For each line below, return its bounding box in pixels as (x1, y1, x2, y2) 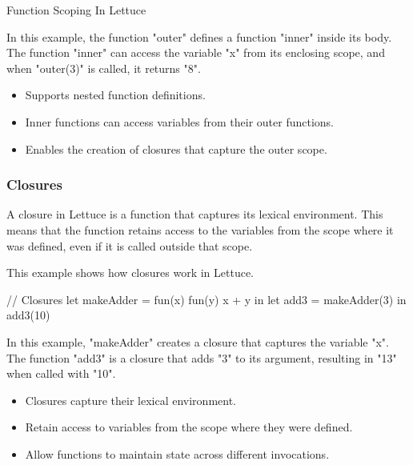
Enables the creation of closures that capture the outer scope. (25, 140, 327, 157)
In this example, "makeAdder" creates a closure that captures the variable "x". (6, 333, 389, 350)
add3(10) (6, 307, 50, 323)
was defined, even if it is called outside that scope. (6, 237, 253, 254)
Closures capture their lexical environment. (25, 391, 236, 408)
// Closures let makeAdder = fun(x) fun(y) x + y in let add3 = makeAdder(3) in (6, 291, 407, 307)
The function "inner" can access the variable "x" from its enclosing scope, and (6, 44, 385, 61)
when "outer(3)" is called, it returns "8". (6, 59, 201, 76)
